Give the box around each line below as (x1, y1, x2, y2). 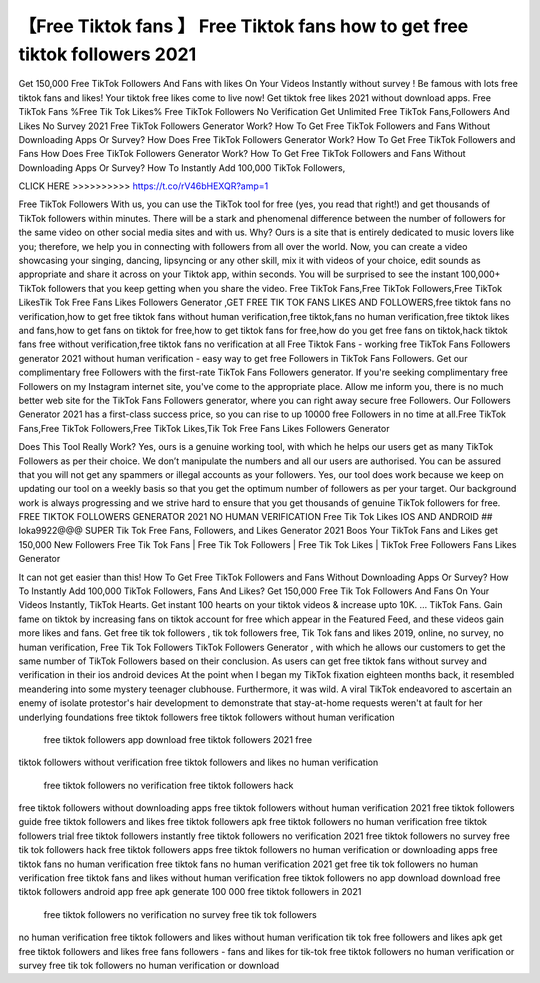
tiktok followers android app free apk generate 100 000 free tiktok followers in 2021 (18, 886, 362, 898)
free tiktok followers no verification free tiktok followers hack (43, 779, 294, 791)
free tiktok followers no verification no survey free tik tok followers (43, 908, 317, 920)
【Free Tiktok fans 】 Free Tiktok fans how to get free (18, 15, 469, 37)
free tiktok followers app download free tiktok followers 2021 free (43, 733, 313, 745)
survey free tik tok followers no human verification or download (18, 960, 280, 971)
